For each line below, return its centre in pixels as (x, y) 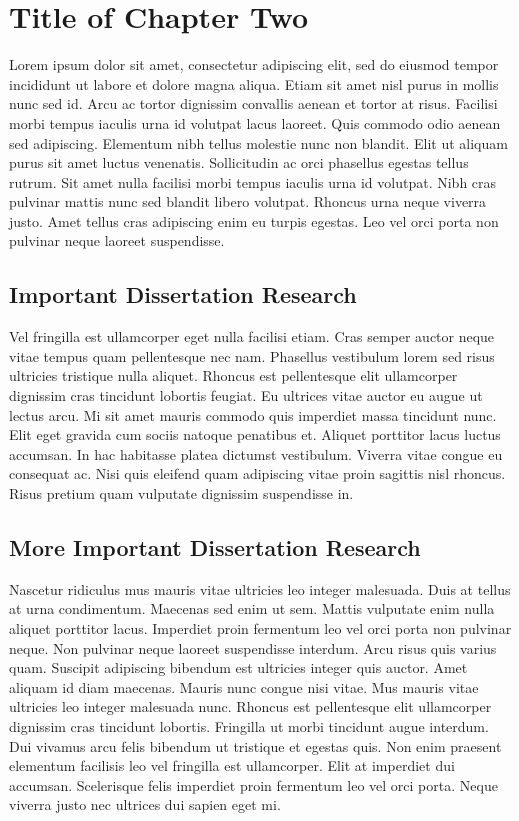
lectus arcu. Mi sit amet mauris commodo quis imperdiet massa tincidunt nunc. (253, 414)
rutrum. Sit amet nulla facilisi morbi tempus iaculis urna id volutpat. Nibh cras (253, 181)
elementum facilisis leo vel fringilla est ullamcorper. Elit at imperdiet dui (232, 765)
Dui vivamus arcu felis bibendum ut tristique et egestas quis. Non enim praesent (255, 745)
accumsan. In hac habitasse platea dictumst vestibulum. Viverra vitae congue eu (256, 453)
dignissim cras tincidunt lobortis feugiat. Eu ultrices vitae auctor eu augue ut (246, 395)
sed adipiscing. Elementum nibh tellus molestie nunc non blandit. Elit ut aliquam (258, 142)
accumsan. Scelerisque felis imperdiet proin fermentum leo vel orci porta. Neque (253, 784)
